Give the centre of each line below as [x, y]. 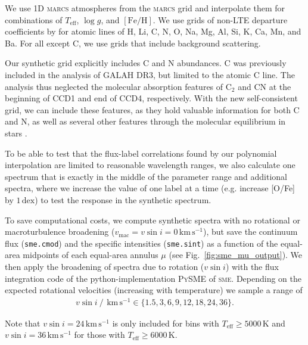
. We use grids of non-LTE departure [220, 19]
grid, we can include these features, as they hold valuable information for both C [152, 109]
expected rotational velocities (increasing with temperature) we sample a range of [154, 290]
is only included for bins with [166, 323]
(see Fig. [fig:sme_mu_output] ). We [236, 255]
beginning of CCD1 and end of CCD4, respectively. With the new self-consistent [151, 98]
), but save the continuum [250, 231]
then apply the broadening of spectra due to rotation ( [105, 266]
